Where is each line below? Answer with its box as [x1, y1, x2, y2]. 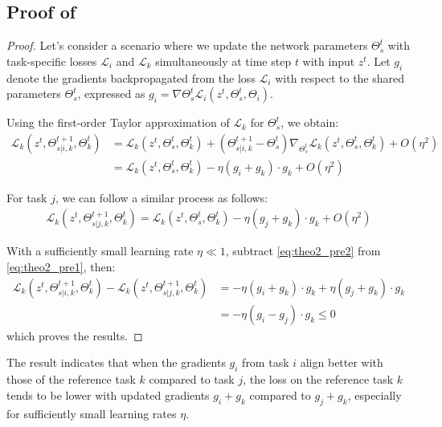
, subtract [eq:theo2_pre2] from [225, 242, 381, 259]
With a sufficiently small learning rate [6, 242, 194, 259]
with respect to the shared [275, 69, 405, 86]
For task [6, 189, 47, 205]
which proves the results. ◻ [6, 327, 143, 344]
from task [242, 354, 289, 371]
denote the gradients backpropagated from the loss [6, 69, 256, 86]
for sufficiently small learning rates [6, 405, 177, 421]
